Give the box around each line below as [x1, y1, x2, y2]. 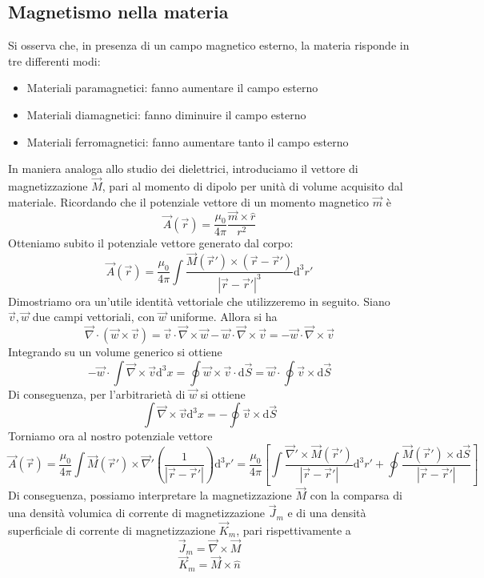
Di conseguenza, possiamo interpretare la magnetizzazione [8, 487, 292, 504]
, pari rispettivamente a [236, 521, 351, 538]
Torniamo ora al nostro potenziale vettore [8, 427, 213, 444]
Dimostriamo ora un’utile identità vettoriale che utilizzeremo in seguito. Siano [8, 292, 390, 309]
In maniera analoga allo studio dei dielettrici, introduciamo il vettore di [8, 160, 358, 177]
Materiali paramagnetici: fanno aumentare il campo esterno [26, 79, 318, 96]
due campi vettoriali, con [32, 308, 155, 325]
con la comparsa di [310, 487, 402, 504]
